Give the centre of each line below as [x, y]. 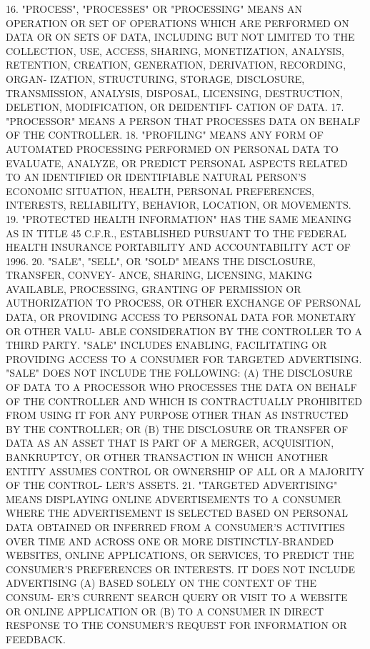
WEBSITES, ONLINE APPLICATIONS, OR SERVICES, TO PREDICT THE [180, 555]
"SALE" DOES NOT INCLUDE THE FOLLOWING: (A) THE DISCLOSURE [179, 373]
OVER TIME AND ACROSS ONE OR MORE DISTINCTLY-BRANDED [170, 541]
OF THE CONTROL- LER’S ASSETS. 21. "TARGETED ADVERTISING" [172, 485]
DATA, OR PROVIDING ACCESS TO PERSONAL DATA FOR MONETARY [181, 317]
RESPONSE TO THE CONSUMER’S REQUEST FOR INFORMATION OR [176, 625]
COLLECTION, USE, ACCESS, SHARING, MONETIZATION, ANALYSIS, [175, 50]
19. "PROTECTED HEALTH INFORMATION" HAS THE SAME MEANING [179, 218]
